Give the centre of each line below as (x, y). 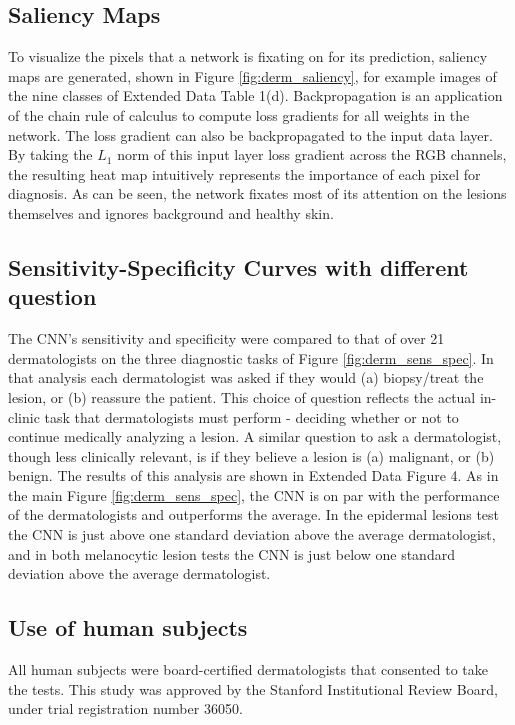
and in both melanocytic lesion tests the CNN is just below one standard (231, 553)
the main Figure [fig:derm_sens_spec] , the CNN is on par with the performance (254, 494)
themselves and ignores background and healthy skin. (171, 212)
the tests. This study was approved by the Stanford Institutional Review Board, (253, 688)
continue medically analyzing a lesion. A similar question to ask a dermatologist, (255, 436)
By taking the (50, 154)
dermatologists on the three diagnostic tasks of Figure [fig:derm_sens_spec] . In (251, 357)
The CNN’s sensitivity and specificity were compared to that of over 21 (226, 338)
